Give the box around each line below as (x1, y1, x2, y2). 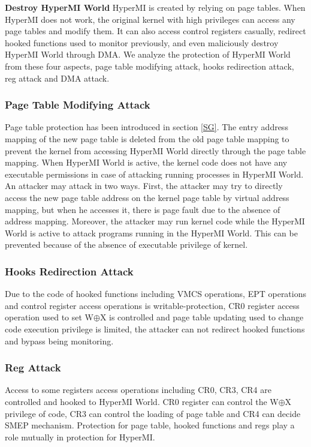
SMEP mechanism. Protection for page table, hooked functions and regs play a (5, 419, 295, 431)
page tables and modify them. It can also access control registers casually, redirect (5, 25, 306, 37)
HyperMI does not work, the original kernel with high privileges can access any (5, 13, 295, 25)
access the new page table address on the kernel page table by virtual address (5, 191, 289, 203)
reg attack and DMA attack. (5, 71, 110, 84)
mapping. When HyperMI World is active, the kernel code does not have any (5, 156, 288, 169)
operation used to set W (5, 311, 93, 323)
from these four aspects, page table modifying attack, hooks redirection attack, (5, 59, 294, 72)
